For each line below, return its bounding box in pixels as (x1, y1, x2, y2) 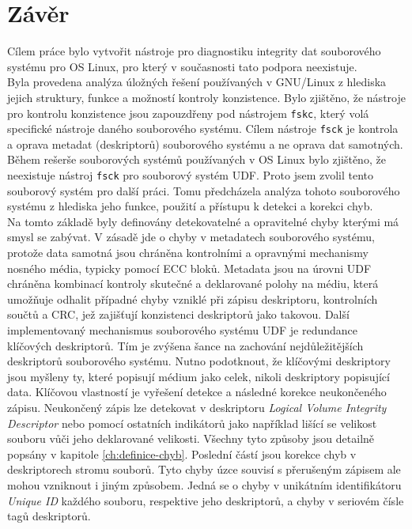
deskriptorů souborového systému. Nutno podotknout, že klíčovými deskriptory (7, 353, 391, 369)
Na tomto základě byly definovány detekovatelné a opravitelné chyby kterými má (7, 213, 399, 229)
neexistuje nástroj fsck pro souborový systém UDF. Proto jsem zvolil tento (7, 167, 374, 183)
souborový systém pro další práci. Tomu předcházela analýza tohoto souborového (7, 182, 400, 198)
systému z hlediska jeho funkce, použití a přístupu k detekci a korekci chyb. (7, 198, 373, 214)
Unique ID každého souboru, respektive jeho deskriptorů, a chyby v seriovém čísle (7, 492, 404, 508)
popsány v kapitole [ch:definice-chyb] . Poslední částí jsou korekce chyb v (7, 445, 357, 462)
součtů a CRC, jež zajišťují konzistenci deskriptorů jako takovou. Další (7, 306, 350, 323)
